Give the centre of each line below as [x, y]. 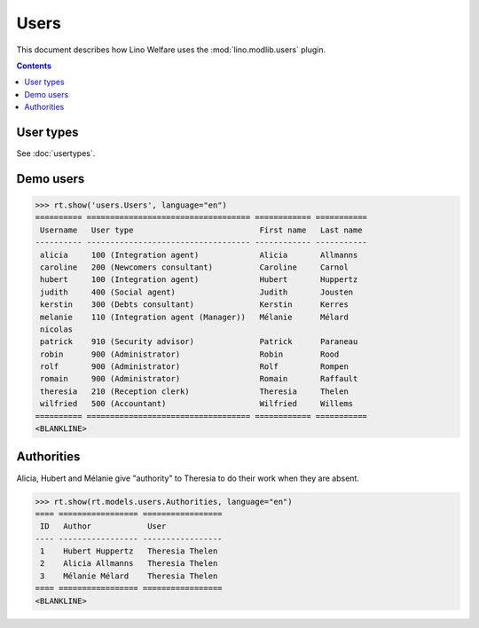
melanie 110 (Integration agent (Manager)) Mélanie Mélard [195, 317]
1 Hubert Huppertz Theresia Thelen [129, 551]
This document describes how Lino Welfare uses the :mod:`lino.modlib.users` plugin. [171, 50]
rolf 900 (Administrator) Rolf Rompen [195, 367]
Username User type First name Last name [201, 230]
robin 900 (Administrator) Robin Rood [190, 354]
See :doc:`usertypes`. [56, 153]
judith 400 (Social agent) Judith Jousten [197, 292]
